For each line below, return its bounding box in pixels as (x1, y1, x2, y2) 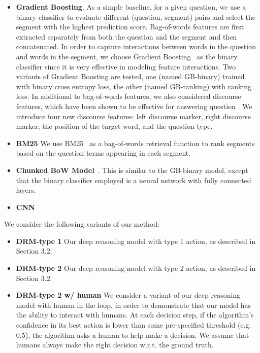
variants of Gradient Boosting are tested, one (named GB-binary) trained (16, 71, 245, 82)
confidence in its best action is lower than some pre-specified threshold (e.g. (16, 320, 251, 330)
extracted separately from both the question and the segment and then (16, 31, 237, 42)
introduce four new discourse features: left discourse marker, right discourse (16, 111, 251, 121)
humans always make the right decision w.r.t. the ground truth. (16, 339, 214, 350)
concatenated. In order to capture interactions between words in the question (16, 41, 256, 52)
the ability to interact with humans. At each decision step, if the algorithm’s (16, 309, 254, 320)
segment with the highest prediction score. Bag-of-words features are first (16, 21, 244, 32)
